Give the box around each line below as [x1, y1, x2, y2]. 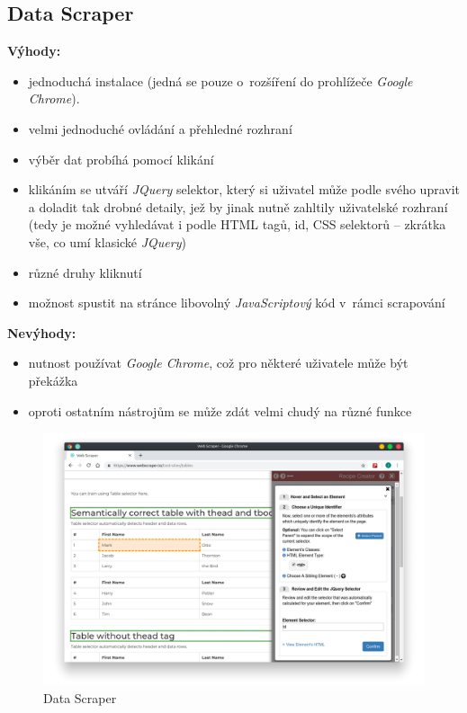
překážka [28, 370, 78, 389]
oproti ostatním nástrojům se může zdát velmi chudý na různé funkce [28, 401, 412, 420]
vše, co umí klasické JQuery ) [28, 232, 186, 251]
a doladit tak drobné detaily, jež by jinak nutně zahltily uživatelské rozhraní [28, 197, 448, 216]
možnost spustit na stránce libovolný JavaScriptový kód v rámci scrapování [28, 293, 445, 312]
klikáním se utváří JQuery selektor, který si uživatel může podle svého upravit [28, 180, 461, 199]
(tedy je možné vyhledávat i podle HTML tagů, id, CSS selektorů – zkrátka [28, 215, 446, 234]
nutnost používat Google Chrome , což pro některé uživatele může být [28, 353, 409, 372]
